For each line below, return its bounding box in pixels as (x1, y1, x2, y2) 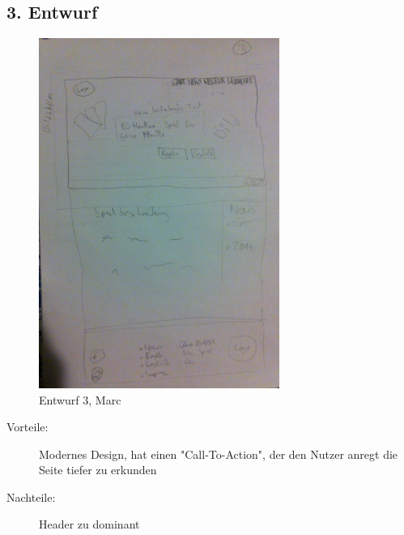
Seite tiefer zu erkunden (39, 461, 157, 478)
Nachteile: (6, 488, 56, 505)
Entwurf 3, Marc (39, 391, 121, 408)
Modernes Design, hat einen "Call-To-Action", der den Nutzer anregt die (39, 445, 398, 462)
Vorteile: (6, 418, 49, 435)
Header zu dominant (39, 516, 140, 533)
